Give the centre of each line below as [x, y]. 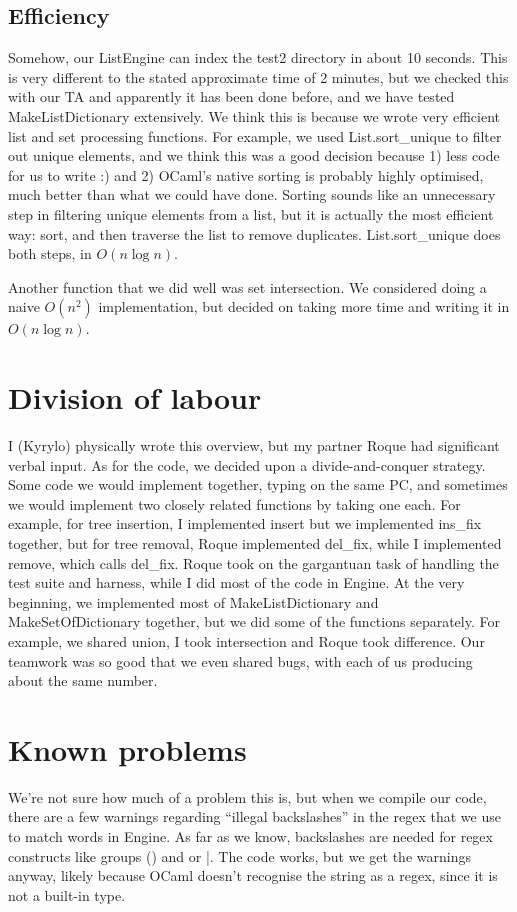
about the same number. [83, 680]
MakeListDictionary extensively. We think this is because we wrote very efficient [254, 115]
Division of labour [135, 397]
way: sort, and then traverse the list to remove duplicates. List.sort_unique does [254, 233]
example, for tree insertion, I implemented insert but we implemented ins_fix [245, 523]
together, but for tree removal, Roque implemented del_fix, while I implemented [255, 543]
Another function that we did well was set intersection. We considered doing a [247, 286]
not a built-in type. [67, 894]
